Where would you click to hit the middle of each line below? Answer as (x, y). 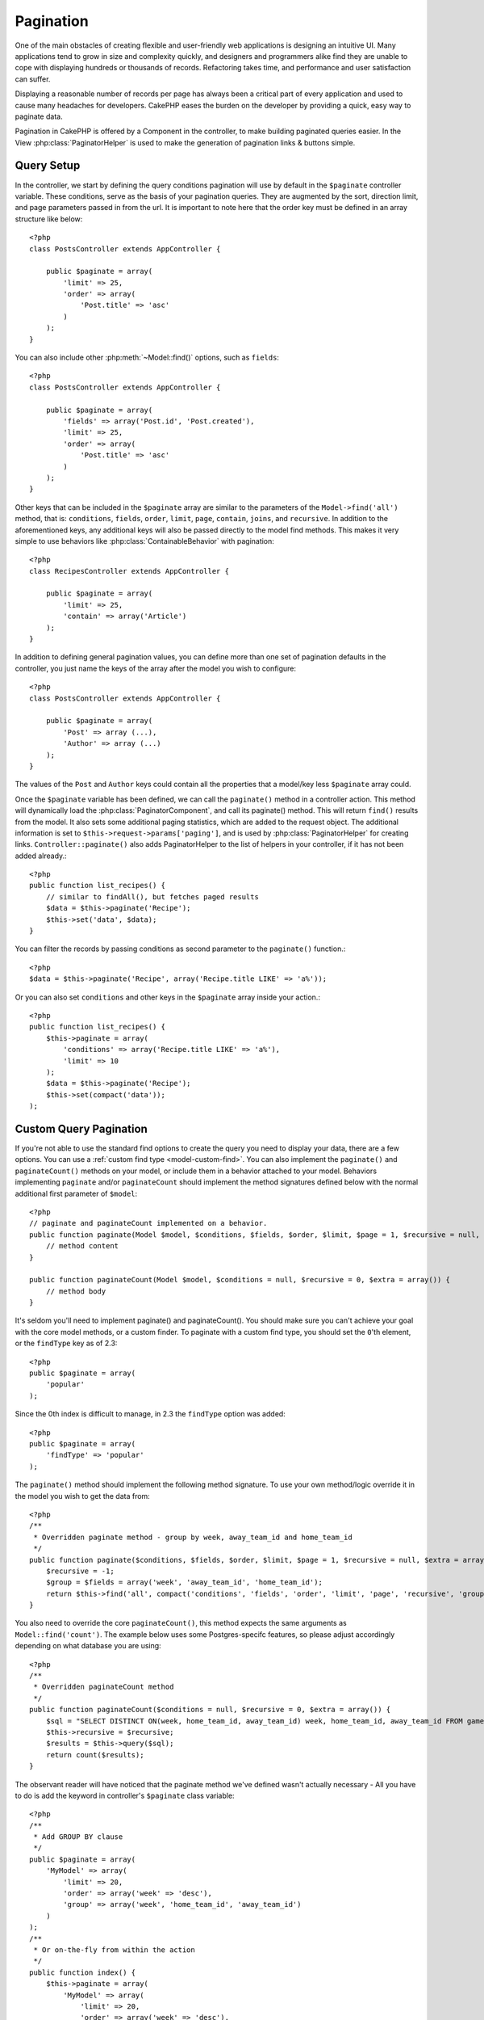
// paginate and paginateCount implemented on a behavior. (148, 1223)
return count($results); (95, 1755)
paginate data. (39, 116)
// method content (82, 1246)
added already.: (41, 856)
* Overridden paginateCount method (104, 1687)
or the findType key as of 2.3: (66, 1343)
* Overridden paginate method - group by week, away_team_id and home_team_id (193, 1537)
